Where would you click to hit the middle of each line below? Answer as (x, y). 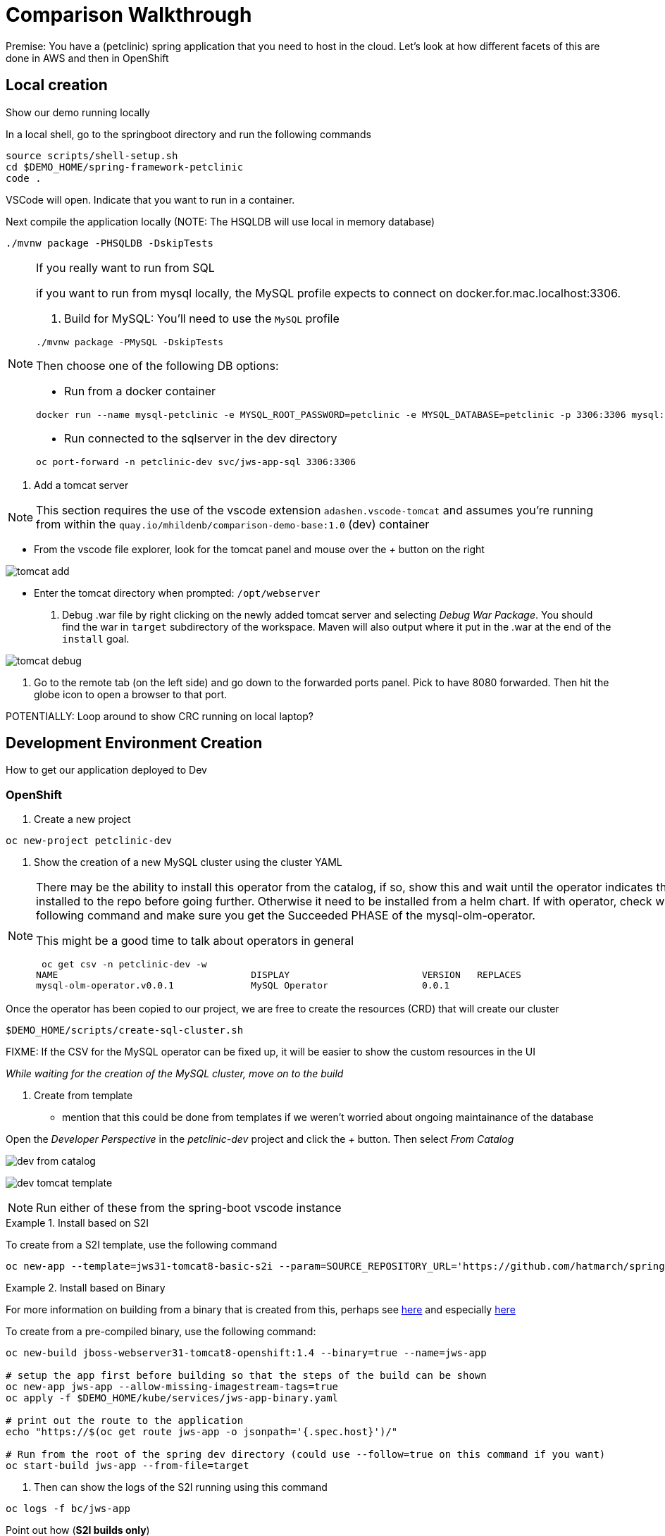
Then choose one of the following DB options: (157, 365)
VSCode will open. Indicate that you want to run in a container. (150, 199)
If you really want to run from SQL (125, 267)
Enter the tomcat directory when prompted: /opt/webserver (177, 593)
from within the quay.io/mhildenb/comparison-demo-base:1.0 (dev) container (233, 524)
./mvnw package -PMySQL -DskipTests (130, 342)
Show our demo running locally (78, 112)
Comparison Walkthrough (129, 15)
